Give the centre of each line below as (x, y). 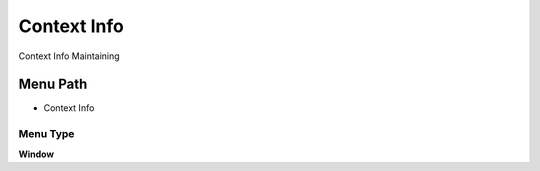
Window (36, 154)
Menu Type (46, 134)
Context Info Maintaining (69, 56)
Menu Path (53, 84)
